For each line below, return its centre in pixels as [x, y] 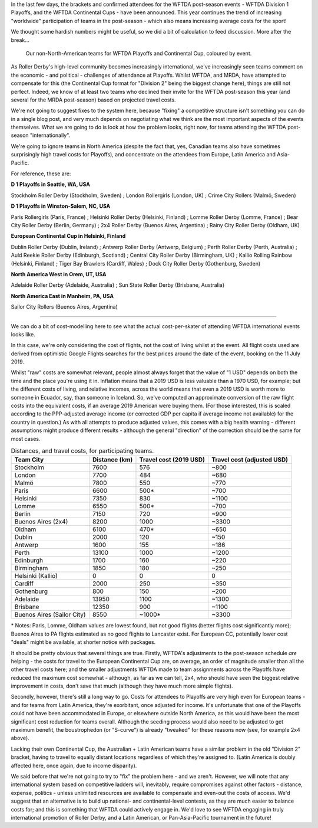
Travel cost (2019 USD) [172, 460]
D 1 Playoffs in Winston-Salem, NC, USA [61, 206]
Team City [29, 460]
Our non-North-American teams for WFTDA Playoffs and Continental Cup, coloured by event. [139, 53]
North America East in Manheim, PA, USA [62, 296]
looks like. [23, 334]
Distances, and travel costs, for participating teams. [82, 451]
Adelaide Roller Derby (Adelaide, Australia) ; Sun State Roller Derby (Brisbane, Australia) [118, 285]
